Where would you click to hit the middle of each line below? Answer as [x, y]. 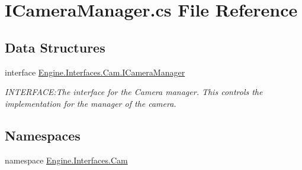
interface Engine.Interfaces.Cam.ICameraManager [95, 72]
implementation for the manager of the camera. [91, 103]
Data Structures [55, 47]
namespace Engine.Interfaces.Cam [66, 160]
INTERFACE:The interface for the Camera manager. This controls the [134, 92]
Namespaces [43, 135]
